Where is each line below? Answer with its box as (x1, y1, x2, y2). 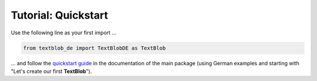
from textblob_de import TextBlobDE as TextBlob (23, 44, 166, 51)
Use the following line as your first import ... (11, 29, 117, 36)
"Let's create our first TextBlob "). (11, 68, 92, 75)
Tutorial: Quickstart (11, 9, 109, 22)
